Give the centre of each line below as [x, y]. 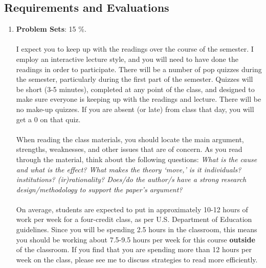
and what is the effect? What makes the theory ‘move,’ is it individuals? [129, 169]
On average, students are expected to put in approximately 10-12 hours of [132, 209]
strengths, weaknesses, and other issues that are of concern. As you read [129, 149]
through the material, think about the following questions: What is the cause [137, 159]
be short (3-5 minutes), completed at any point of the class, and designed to [135, 89]
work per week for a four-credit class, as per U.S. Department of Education [134, 219]
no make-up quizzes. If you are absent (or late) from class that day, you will [135, 109]
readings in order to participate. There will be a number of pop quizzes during [139, 69]
